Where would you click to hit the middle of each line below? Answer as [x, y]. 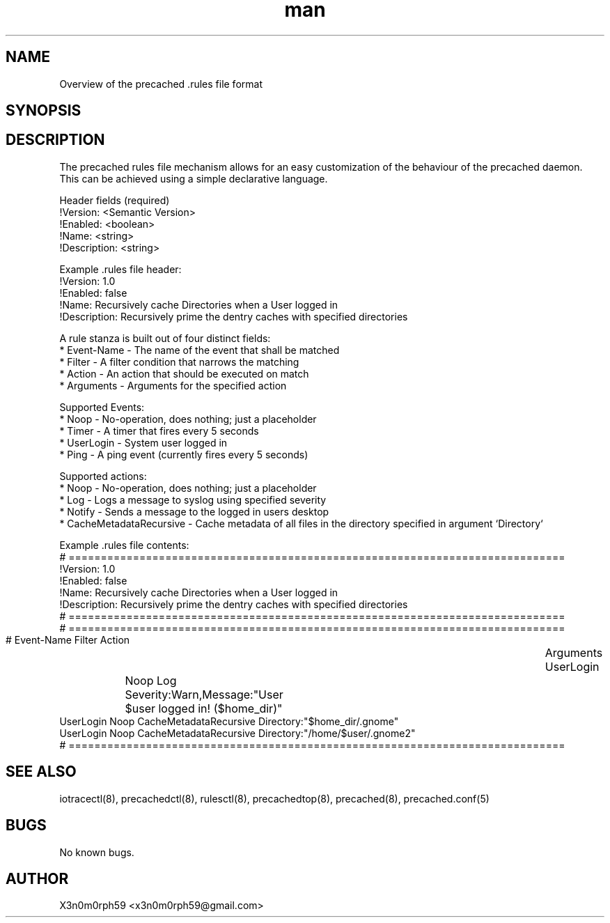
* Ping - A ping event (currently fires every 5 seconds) [184, 454]
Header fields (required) [115, 200]
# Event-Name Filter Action [68, 639]
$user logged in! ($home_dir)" [204, 708]
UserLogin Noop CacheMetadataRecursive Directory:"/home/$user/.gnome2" [237, 733]
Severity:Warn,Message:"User [204, 694]
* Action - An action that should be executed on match [184, 373]
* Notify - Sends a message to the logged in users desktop [194, 511]
